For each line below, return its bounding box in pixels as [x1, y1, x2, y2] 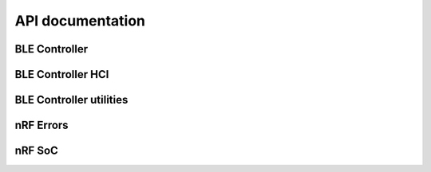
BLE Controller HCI [14, 68, 109, 81]
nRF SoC [14, 144, 59, 158]
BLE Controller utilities [14, 93, 129, 107]
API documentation [14, 12, 146, 29]
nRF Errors [14, 119, 69, 132]
